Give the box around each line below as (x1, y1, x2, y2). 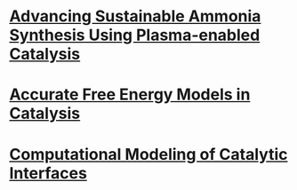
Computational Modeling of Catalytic (9, 144, 288, 164)
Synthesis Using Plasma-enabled (9, 25, 261, 45)
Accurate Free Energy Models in (9, 84, 251, 105)
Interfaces (9, 162, 87, 183)
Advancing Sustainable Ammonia (9, 6, 261, 27)
